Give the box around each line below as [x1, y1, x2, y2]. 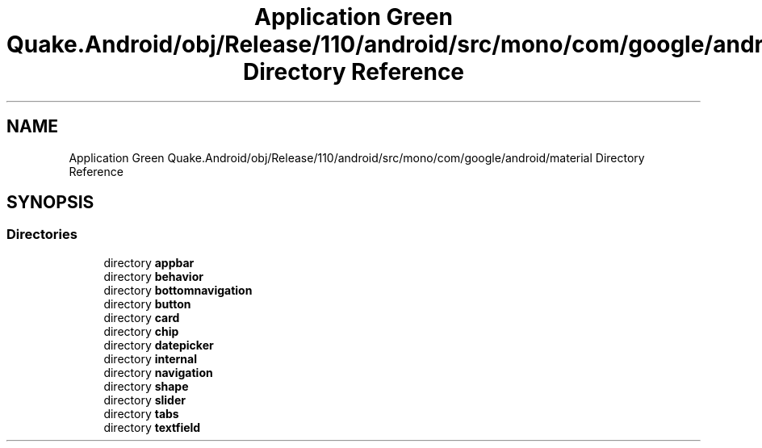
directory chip [103, 324, 179, 338]
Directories [6, 226, 77, 243]
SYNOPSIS [6, 192, 94, 213]
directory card [103, 310, 180, 324]
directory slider [103, 392, 186, 407]
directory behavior [103, 269, 203, 283]
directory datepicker [103, 337, 214, 352]
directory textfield [103, 420, 201, 434]
